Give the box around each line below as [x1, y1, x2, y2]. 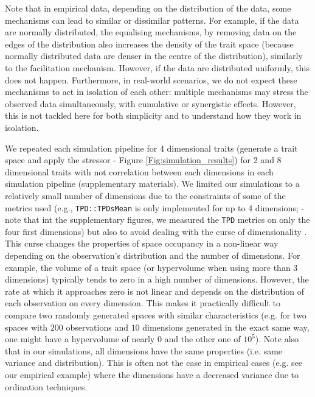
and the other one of [164, 332, 241, 345]
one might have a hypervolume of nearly [5, 332, 155, 345]
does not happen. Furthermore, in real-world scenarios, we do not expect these [5, 73, 297, 86]
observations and [66, 320, 128, 333]
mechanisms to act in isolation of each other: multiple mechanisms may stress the [5, 85, 308, 98]
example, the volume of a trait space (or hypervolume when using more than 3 [5, 261, 298, 273]
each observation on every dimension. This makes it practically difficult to [5, 297, 281, 309]
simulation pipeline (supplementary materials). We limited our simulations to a [5, 177, 300, 190]
